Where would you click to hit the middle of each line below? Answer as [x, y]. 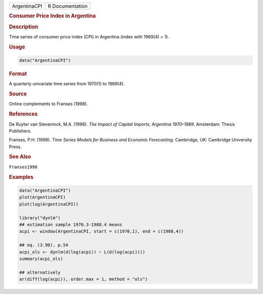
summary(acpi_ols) [41, 259]
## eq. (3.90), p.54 [44, 245]
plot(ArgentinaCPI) [42, 197]
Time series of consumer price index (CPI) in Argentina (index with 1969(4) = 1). [89, 37]
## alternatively [40, 272]
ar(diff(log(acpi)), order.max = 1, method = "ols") [84, 279]
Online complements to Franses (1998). [48, 104]
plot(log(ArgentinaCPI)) [49, 204]
